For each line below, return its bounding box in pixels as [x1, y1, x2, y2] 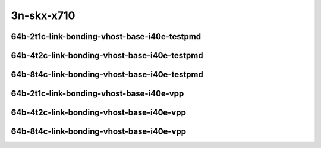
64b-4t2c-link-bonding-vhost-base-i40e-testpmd [11, 51, 203, 61]
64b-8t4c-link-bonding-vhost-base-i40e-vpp [11, 127, 187, 137]
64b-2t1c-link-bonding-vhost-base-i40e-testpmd [11, 32, 202, 42]
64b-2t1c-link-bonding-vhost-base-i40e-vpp [11, 89, 184, 99]
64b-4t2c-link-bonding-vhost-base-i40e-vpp [11, 108, 187, 118]
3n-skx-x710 [11, 9, 75, 22]
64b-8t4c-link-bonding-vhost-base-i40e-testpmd [11, 70, 203, 80]
